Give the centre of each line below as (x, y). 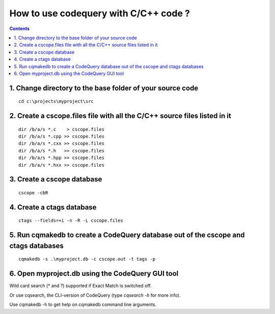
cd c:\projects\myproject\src (56, 101)
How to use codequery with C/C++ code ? (100, 13)
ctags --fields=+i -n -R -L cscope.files (71, 221)
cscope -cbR (33, 193)
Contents (20, 29)
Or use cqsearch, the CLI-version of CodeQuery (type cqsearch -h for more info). (95, 295)
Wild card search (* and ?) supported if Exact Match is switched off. (81, 286)
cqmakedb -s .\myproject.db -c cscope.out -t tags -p (87, 259)
